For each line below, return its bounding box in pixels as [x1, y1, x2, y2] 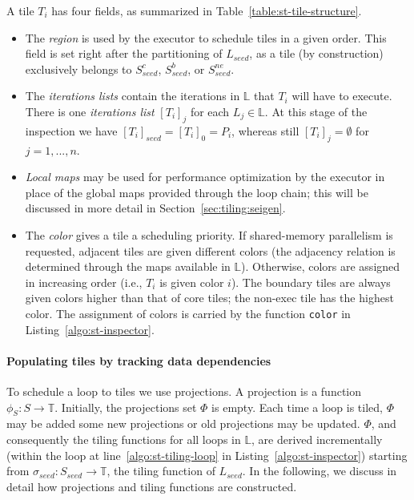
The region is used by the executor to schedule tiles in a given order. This [25, 29, 387, 46]
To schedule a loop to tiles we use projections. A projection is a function [6, 382, 362, 399]
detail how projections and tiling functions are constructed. [6, 478, 297, 494]
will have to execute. [291, 87, 392, 104]
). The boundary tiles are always [231, 273, 391, 290]
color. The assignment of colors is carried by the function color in [25, 304, 351, 321]
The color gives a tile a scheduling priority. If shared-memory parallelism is [25, 226, 393, 243]
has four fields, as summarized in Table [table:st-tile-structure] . [51, 2, 362, 18]
